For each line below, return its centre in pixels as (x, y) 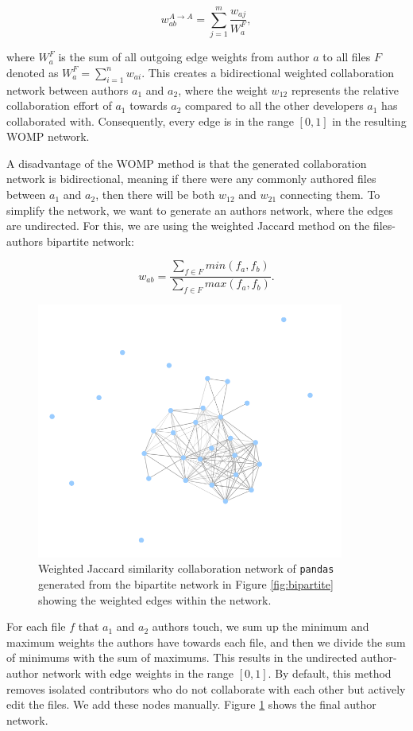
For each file (36, 626)
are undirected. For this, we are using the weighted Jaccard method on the (188, 226)
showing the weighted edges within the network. (155, 599)
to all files (347, 57)
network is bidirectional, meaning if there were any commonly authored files (191, 179)
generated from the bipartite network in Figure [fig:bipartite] (186, 584)
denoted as (33, 72)
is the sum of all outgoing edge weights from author (184, 57)
